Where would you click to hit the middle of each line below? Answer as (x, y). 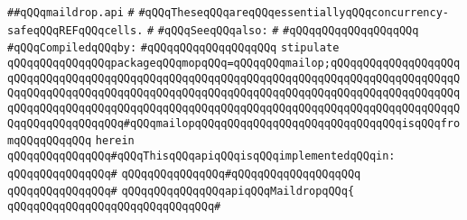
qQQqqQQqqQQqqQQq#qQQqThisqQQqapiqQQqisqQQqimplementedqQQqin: (201, 156)
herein (115, 141)
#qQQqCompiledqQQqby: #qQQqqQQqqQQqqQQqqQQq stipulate (173, 48)
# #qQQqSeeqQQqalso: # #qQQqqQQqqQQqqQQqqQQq (283, 30)
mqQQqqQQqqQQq (50, 141)
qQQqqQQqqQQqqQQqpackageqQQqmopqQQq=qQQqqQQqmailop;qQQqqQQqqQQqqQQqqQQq (234, 63)
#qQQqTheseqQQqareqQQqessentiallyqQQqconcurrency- (294, 13)
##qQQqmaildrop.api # (71, 13)
